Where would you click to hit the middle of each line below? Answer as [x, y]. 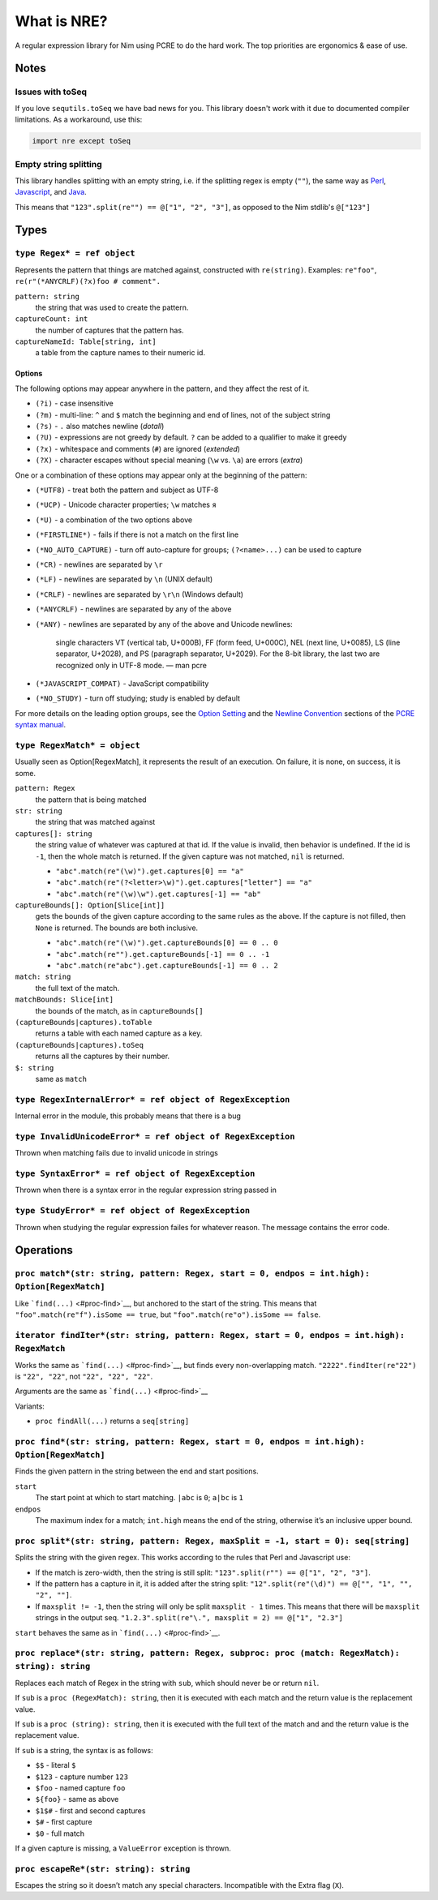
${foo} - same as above [77, 1799]
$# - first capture [64, 1822]
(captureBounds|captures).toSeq [79, 1045]
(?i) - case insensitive [74, 403]
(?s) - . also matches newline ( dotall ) [100, 427]
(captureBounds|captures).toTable [84, 1022]
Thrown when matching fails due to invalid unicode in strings [116, 1153]
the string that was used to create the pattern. [112, 307]
